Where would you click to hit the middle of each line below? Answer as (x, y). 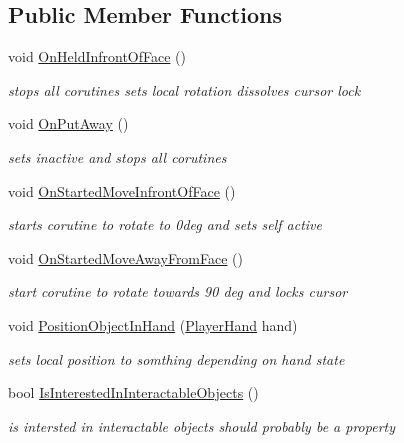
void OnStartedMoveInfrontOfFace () (122, 190)
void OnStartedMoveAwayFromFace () (126, 257)
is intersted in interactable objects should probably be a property (202, 425)
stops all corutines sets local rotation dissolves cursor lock (184, 89)
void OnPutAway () (68, 123)
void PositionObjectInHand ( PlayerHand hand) (153, 324)
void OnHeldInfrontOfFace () (97, 56)
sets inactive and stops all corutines (117, 156)
